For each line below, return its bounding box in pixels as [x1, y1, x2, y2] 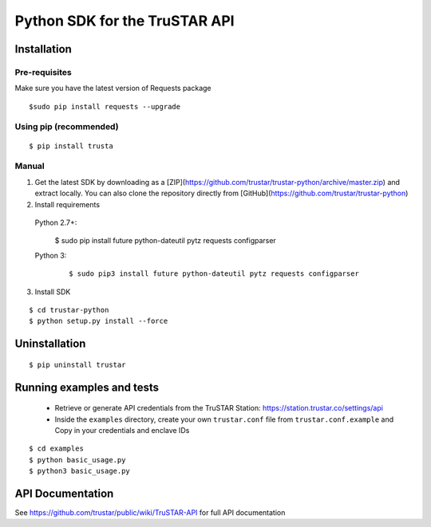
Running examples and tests [14, 380, 160, 394]
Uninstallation [14, 337, 86, 351]
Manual [14, 160, 45, 171]
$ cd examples [29, 444, 84, 454]
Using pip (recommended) [14, 121, 119, 132]
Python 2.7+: [34, 218, 77, 227]
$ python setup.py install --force [29, 317, 168, 326]
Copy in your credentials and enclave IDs [54, 425, 190, 435]
